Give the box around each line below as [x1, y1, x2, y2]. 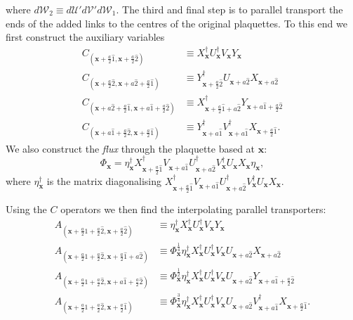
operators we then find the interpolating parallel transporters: [60, 202, 326, 216]
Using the [6, 202, 47, 216]
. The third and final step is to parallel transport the [116, 2, 343, 16]
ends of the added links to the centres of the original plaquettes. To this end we [6, 15, 347, 30]
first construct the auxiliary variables [6, 30, 165, 44]
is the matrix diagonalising [46, 173, 162, 188]
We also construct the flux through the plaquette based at [6, 141, 255, 155]
